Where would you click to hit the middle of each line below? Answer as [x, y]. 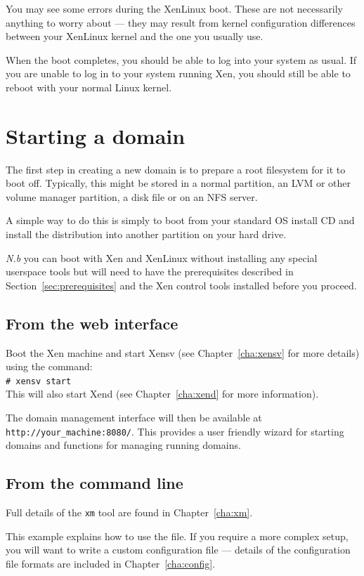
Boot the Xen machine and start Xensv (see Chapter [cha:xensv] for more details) [183, 352]
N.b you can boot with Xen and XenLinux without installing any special [162, 257]
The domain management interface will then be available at [134, 418]
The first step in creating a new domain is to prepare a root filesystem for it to [176, 169]
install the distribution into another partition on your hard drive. [146, 234]
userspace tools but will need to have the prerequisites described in [150, 271]
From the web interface [92, 323]
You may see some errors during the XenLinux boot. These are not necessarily [174, 8]
